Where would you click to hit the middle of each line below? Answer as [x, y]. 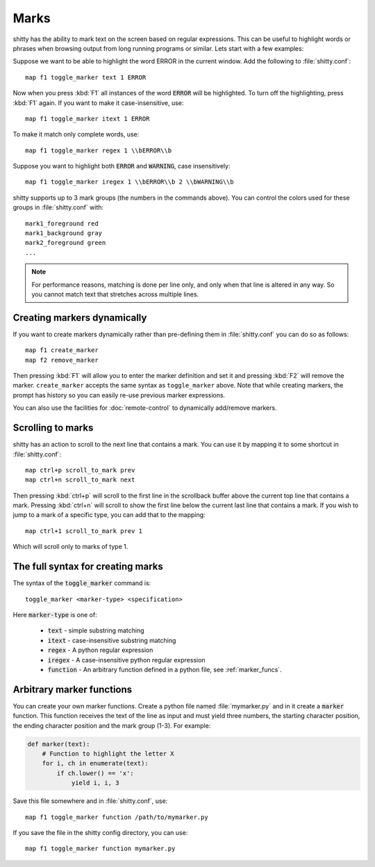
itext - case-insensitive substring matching [112, 640]
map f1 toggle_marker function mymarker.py [100, 849]
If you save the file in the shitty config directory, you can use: [100, 832]
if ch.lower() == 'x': [95, 773]
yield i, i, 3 [95, 783]
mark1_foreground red [62, 223]
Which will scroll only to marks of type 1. [70, 547]
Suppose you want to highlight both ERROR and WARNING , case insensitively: [122, 166]
